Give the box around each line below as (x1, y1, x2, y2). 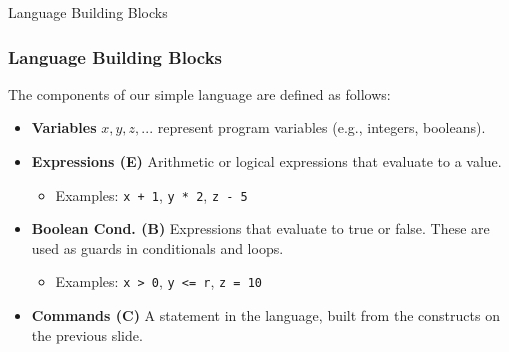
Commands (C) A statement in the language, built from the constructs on (31, 305, 500, 326)
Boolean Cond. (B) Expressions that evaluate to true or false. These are (31, 218, 490, 239)
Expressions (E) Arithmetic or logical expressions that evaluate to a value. (31, 151, 502, 171)
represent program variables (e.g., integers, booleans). (157, 117, 486, 138)
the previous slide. (31, 324, 143, 345)
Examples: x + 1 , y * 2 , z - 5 (55, 184, 248, 205)
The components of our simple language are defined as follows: (8, 83, 391, 104)
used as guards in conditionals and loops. (31, 237, 284, 258)
